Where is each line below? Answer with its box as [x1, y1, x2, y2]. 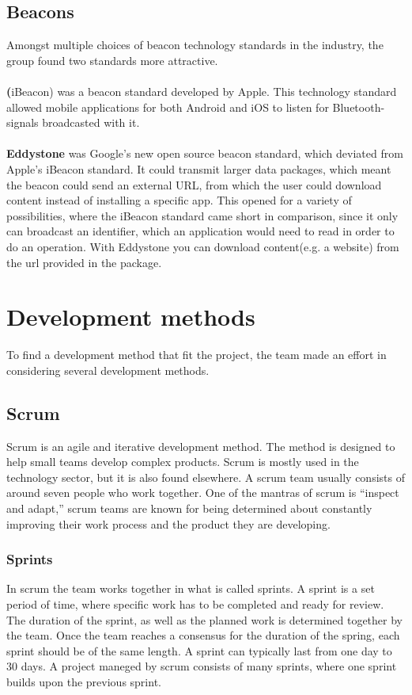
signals [6, 114, 39, 131]
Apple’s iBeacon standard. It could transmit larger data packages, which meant [6, 160, 391, 177]
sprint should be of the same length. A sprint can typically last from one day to [6, 642, 392, 659]
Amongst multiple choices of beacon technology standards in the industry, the [6, 36, 384, 53]
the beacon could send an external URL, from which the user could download [6, 176, 382, 193]
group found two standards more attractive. [6, 52, 218, 68]
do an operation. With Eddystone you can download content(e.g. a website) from [6, 238, 399, 254]
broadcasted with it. [42, 114, 140, 131]
